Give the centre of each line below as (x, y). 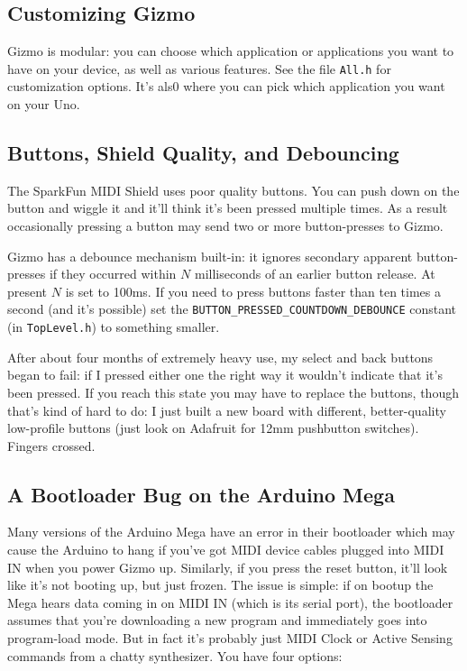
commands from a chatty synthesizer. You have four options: (175, 655)
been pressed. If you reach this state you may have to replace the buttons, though (233, 392)
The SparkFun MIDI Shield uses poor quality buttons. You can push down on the (233, 190)
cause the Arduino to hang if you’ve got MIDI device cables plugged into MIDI (226, 550)
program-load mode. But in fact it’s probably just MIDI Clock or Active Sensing (230, 638)
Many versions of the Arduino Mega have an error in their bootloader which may (231, 532)
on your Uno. (44, 104)
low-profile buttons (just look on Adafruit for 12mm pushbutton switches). (213, 428)
